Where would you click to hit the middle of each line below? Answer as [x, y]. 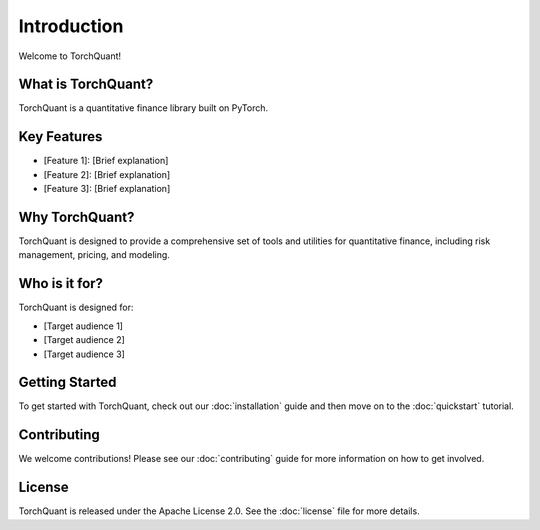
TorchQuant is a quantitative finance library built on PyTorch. [143, 108]
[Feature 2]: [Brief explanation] [107, 174]
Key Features [60, 136]
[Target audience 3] [84, 354]
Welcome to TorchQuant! [70, 56]
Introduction [71, 26]
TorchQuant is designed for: [76, 307]
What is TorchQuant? [86, 84]
